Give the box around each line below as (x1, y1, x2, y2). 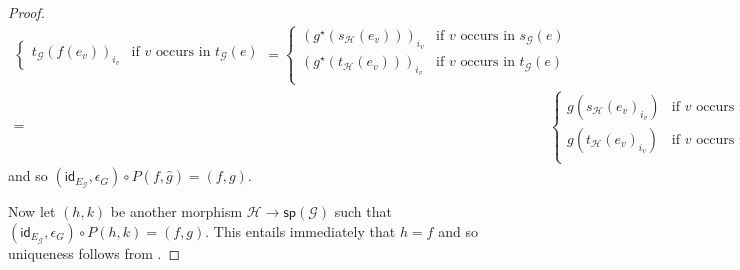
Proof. (8, 2, 45, 22)
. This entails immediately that (205, 220, 396, 241)
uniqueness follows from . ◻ (8, 242, 181, 263)
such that (334, 201, 392, 222)
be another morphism (110, 201, 243, 222)
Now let (8, 201, 56, 222)
